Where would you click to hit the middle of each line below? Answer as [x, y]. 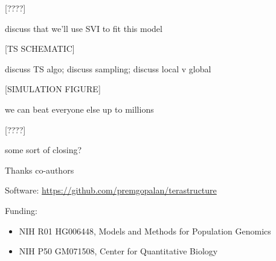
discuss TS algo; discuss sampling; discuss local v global [108, 68]
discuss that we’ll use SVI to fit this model [84, 28]
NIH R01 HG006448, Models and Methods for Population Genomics [145, 231]
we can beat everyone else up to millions [79, 109]
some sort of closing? [43, 150]
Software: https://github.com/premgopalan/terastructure [111, 190]
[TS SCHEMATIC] [40, 49]
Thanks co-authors [40, 170]
